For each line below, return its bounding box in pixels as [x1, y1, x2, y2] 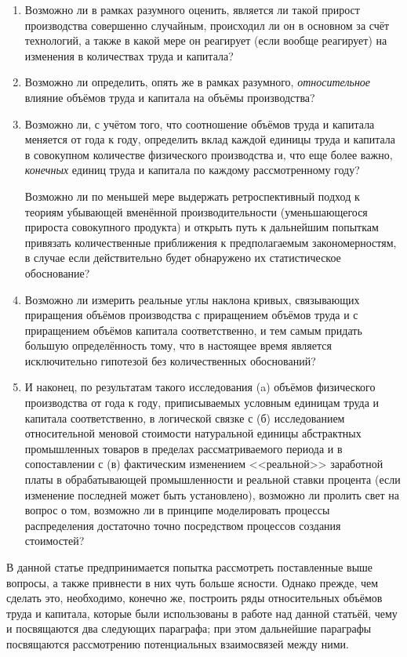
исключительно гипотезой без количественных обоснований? [24, 352, 316, 368]
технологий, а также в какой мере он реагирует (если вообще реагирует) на [24, 32, 387, 49]
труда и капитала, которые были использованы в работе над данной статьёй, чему [6, 604, 398, 621]
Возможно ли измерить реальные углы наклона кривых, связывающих [24, 291, 360, 307]
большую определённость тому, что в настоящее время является [24, 337, 332, 354]
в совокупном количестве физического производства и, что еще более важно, [24, 146, 393, 162]
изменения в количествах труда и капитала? [24, 47, 234, 64]
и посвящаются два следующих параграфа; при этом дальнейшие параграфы [6, 620, 372, 637]
